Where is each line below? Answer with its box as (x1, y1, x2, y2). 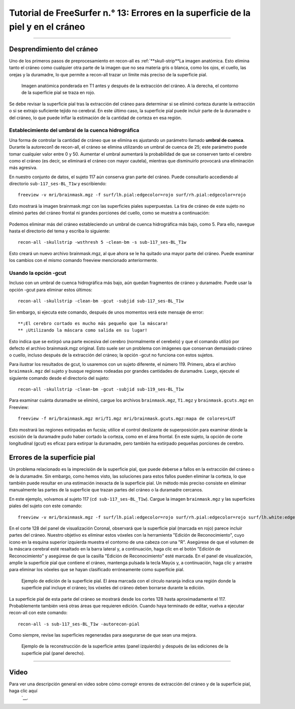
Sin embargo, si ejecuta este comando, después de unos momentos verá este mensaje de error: (9, 309, 204, 315)
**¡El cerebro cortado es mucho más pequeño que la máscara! (18, 321, 168, 326)
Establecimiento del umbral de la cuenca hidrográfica (9, 127, 140, 134)
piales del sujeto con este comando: (9, 503, 83, 509)
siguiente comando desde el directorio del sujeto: (9, 375, 110, 381)
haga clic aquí (9, 688, 38, 694)
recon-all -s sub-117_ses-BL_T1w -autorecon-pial (18, 621, 140, 627)
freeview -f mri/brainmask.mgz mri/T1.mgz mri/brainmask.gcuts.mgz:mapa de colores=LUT (18, 416, 236, 421)
